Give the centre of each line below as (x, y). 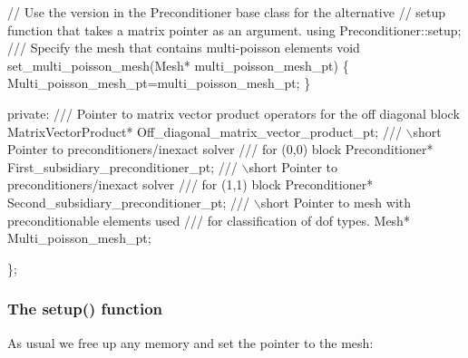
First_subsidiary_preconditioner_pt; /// (122, 166)
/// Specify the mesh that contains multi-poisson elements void (184, 48)
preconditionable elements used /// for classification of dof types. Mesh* (209, 220)
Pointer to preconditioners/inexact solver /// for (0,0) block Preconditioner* (220, 149)
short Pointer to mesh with (336, 202)
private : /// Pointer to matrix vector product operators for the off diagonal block (234, 113)
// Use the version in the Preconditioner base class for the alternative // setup (227, 12)
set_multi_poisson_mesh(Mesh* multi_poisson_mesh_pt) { (178, 65)
